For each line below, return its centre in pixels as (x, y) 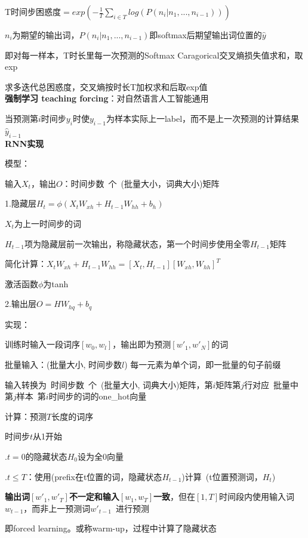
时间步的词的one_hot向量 (98, 396)
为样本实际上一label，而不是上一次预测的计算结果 (203, 118)
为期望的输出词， (46, 35)
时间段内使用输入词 (257, 497)
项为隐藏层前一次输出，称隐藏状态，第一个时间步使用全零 (137, 243)
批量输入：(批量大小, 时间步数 (63, 364)
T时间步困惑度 (33, 11)
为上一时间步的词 (47, 223)
